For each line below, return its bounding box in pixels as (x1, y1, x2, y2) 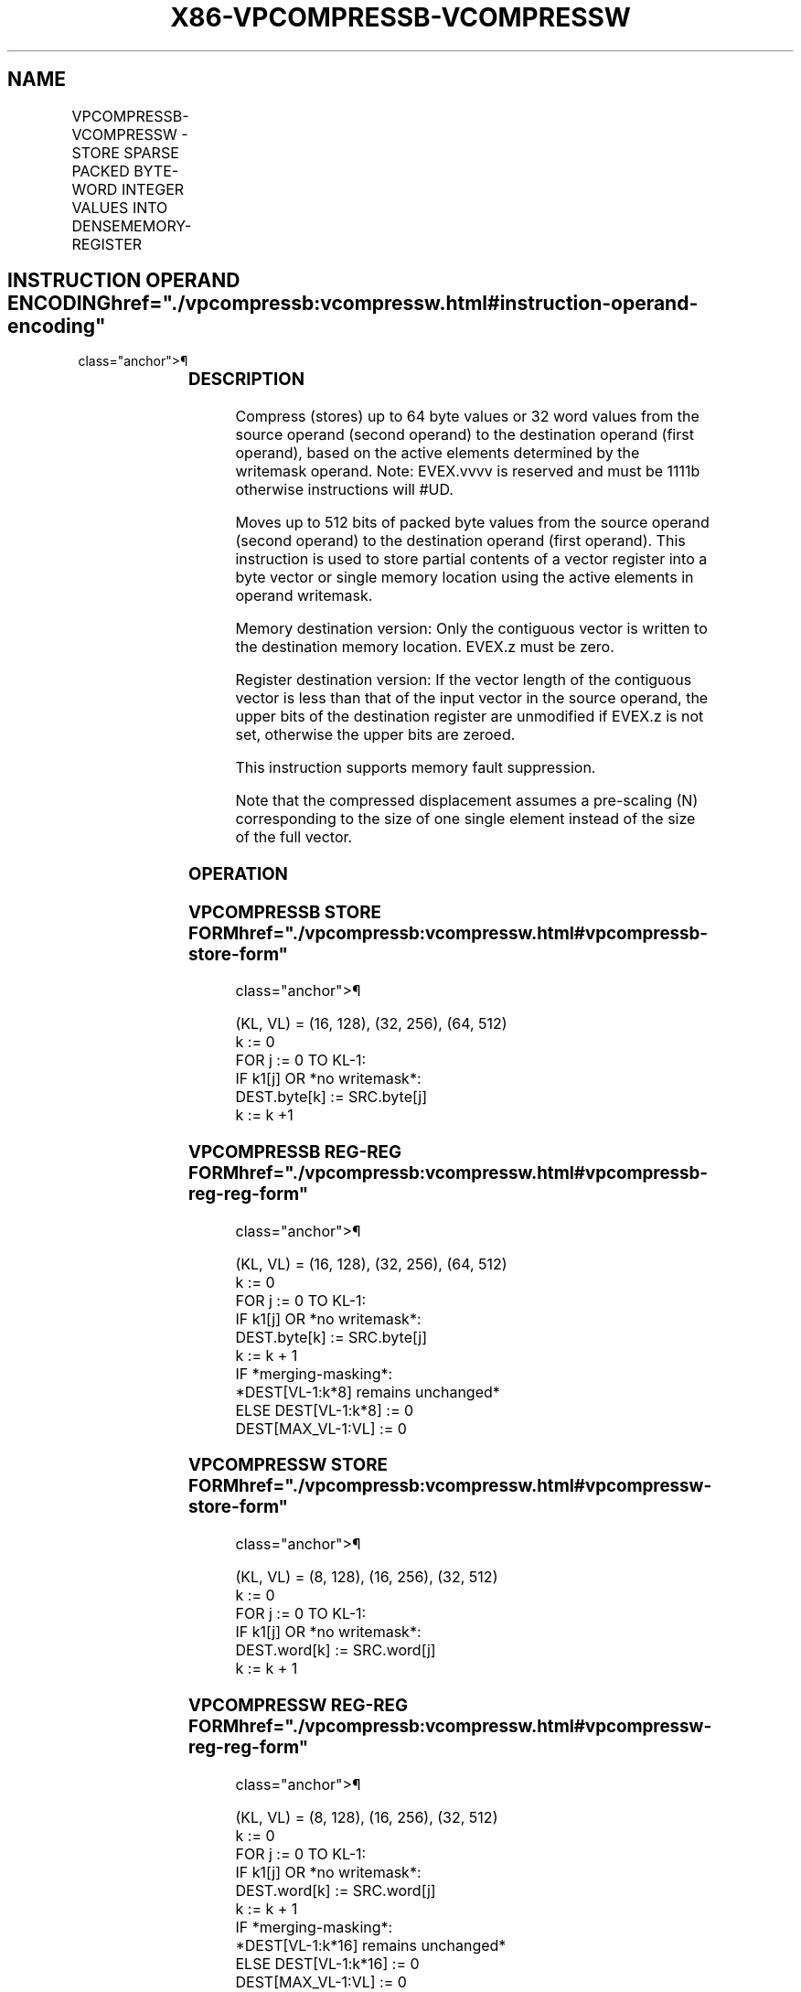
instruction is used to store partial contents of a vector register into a (235, 550, 708, 569)
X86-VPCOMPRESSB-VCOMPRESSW (170, 2, 631, 33)
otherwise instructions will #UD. (235, 480, 454, 499)
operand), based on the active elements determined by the (235, 444, 640, 463)
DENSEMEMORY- (71, 216, 192, 235)
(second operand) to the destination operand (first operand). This (235, 531, 686, 551)
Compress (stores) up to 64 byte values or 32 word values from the (235, 407, 700, 426)
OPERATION (188, 862, 288, 884)
